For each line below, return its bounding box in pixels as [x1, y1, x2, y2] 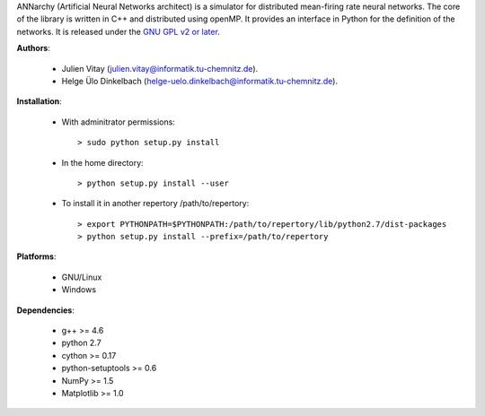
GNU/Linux [61, 272, 102, 282]
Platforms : [16, 251, 57, 262]
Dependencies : [16, 305, 75, 316]
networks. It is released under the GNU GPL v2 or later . [16, 26, 220, 37]
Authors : [16, 43, 51, 54]
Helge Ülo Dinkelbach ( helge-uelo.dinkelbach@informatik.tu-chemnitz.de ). [61, 75, 339, 86]
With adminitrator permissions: [61, 117, 175, 127]
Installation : [16, 96, 62, 107]
